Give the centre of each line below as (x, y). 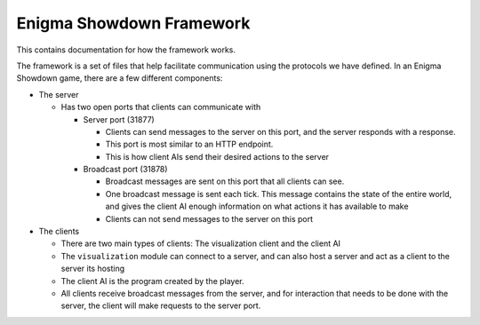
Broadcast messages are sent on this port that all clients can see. (225, 181)
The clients (59, 232)
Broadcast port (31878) (125, 170)
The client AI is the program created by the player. (152, 281)
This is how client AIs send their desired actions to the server (217, 156)
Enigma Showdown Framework (133, 23)
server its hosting (93, 269)
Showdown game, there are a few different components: (120, 78)
